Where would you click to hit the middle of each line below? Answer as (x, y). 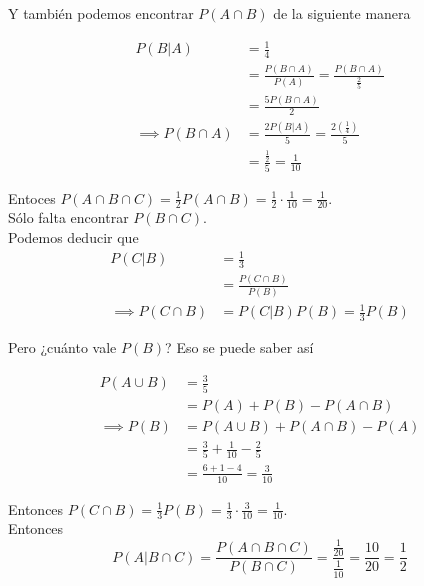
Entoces (32, 197)
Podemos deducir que (73, 237)
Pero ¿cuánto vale (62, 347)
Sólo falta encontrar (68, 217)
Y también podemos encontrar (101, 13)
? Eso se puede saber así (239, 347)
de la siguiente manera (342, 13)
